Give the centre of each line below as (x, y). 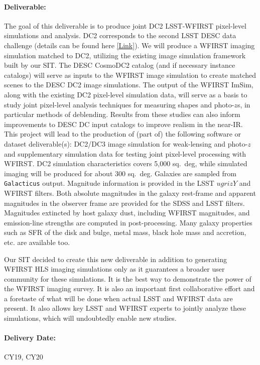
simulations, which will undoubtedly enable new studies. (90, 318)
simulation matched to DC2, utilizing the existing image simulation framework (125, 55)
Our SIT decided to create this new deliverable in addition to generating (115, 259)
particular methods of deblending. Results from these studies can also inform (122, 114)
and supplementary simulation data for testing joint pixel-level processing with (125, 153)
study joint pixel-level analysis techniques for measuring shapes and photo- (119, 104)
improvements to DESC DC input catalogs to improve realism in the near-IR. (123, 124)
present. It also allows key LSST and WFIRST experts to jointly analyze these (125, 308)
